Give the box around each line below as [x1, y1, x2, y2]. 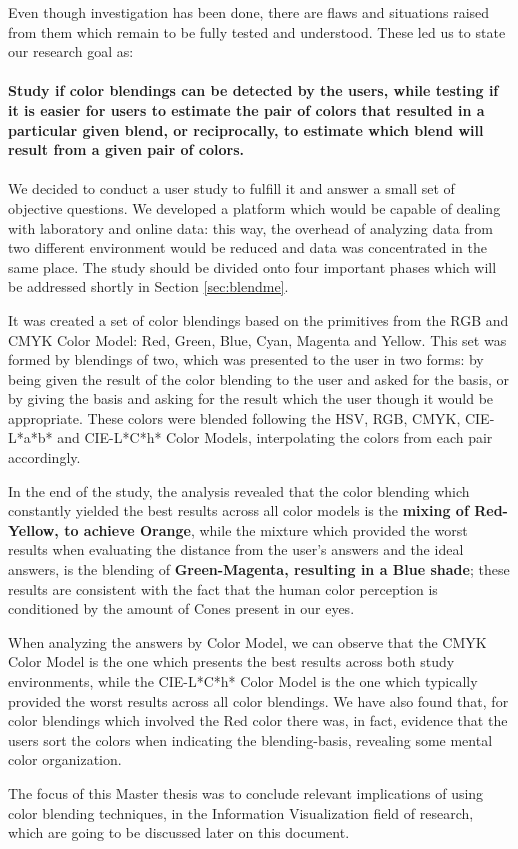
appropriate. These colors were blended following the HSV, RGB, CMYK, [8, 407, 461, 428]
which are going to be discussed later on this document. [8, 822, 350, 843]
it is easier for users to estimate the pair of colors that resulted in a [8, 99, 485, 120]
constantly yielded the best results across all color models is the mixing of [8, 500, 469, 521]
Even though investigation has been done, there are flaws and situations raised [8, 2, 490, 22]
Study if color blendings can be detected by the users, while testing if [8, 80, 499, 101]
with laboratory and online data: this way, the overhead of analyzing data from [8, 217, 493, 238]
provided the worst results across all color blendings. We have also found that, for [8, 690, 509, 711]
